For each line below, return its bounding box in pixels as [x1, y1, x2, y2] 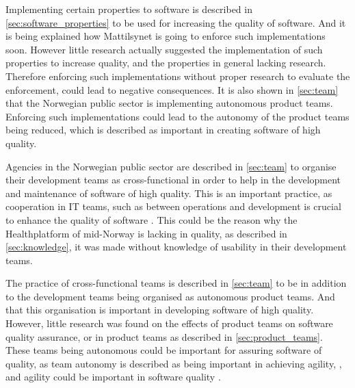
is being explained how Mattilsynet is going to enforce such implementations [5, 29, 326, 43]
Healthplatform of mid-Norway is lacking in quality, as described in [5, 226, 287, 240]
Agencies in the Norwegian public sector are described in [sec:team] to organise [5, 159, 337, 173]
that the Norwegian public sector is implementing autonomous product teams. [5, 96, 333, 110]
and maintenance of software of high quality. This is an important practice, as [5, 185, 332, 200]
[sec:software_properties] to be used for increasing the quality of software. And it [5, 15, 346, 29]
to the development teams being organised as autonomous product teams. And [5, 289, 335, 303]
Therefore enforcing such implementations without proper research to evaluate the [5, 68, 350, 83]
